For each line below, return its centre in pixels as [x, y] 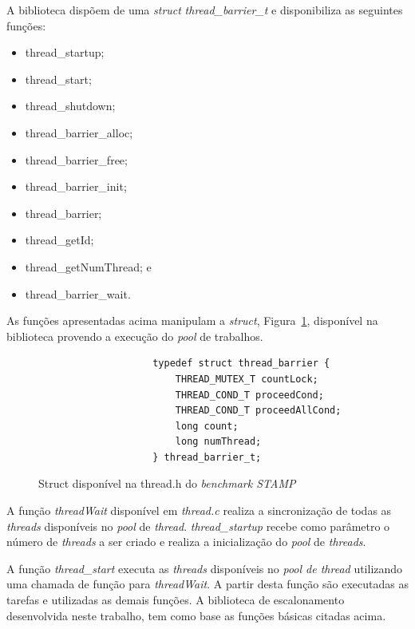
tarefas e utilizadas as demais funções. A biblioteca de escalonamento [176, 600]
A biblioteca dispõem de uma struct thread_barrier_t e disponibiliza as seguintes [205, 10]
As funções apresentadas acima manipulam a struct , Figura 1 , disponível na [192, 320]
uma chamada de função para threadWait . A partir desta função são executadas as [207, 584]
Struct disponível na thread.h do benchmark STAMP [167, 483]
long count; [207, 426]
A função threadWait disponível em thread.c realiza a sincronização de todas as [199, 510]
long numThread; [218, 442]
